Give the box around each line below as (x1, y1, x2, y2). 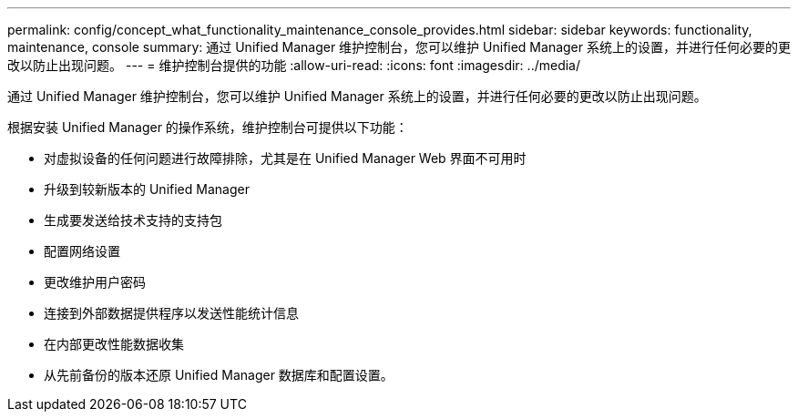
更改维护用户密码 (44, 274, 146, 290)
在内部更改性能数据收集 (44, 336, 184, 352)
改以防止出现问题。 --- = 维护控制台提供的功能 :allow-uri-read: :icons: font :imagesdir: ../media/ (7, 57, 581, 73)
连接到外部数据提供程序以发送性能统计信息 (44, 305, 299, 321)
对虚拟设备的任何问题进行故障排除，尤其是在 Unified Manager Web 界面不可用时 (44, 150, 527, 166)
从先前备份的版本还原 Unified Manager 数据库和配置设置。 (44, 367, 394, 383)
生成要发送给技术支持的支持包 (44, 212, 222, 228)
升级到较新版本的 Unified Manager (44, 181, 250, 197)
